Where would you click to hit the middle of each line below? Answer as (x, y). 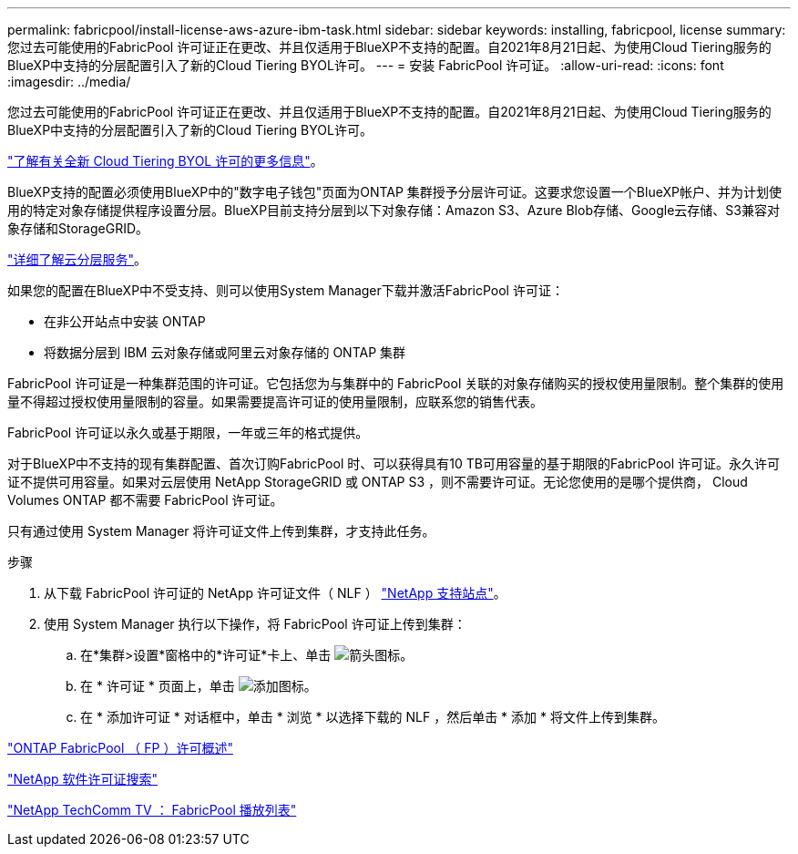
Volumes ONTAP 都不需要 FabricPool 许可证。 (145, 500)
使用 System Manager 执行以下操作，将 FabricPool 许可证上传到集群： (255, 624)
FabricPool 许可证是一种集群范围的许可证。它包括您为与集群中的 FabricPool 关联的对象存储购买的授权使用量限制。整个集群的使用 (396, 383)
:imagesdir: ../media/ (69, 82)
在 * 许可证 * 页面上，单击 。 (199, 686)
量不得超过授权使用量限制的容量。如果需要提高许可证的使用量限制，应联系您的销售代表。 (275, 401)
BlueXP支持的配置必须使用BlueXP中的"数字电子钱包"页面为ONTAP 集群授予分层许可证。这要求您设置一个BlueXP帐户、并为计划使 (394, 192)
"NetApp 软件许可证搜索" (83, 779)
